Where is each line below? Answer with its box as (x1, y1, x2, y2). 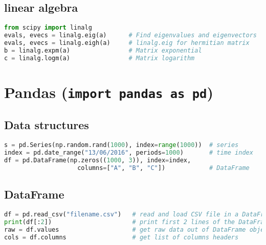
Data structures (4, 117, 89, 133)
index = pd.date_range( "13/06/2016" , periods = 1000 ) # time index (4, 149, 253, 157)
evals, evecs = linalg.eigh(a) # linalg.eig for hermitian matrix (4, 39, 250, 46)
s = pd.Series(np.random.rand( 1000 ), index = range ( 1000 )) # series (4, 141, 239, 149)
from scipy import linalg (4, 24, 92, 32)
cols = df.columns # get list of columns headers (4, 233, 239, 241)
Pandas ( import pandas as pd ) (4, 81, 213, 102)
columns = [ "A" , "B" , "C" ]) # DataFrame (77, 164, 250, 171)
